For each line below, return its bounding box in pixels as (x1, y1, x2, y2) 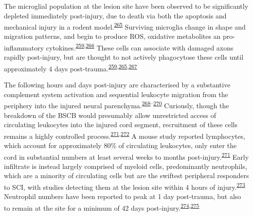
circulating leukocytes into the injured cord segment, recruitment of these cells (4, 119, 237, 130)
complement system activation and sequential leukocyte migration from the (4, 89, 228, 99)
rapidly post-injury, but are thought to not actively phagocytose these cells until (4, 52, 244, 62)
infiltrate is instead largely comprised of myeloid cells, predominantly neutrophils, (4, 161, 247, 171)
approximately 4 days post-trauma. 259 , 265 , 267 (4, 62, 137, 73)
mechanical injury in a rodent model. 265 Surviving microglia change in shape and (4, 20, 246, 32)
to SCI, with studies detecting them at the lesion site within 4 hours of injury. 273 (4, 181, 245, 192)
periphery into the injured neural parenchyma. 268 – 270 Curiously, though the (4, 99, 229, 110)
